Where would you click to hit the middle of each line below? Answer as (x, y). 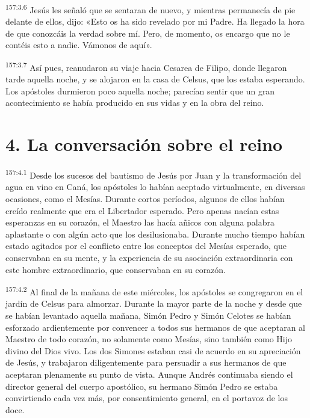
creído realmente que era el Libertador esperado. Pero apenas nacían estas (142, 210)
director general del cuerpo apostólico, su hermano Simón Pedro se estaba (142, 386)
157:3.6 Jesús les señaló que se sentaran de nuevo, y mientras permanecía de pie (150, 9)
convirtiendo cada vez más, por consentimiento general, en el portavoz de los (147, 398)
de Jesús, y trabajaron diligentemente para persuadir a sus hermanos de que (146, 362)
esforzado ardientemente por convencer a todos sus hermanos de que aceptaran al (155, 327)
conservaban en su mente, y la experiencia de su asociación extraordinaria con (149, 257)
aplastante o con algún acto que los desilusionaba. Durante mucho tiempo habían (155, 234)
